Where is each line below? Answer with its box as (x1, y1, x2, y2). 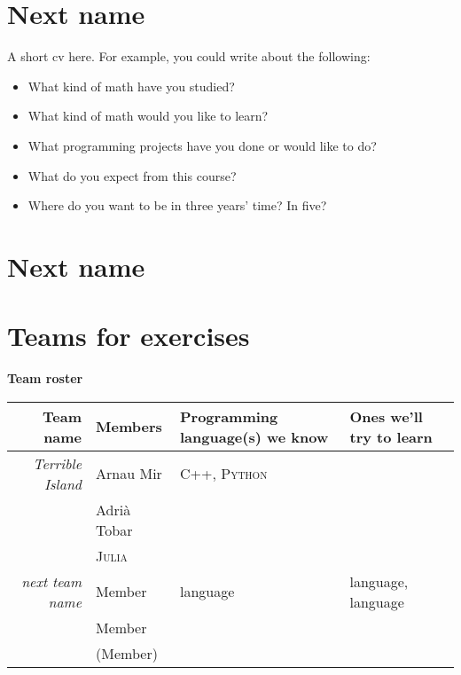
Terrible (33, 452, 82, 474)
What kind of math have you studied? (27, 76, 235, 95)
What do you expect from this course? (27, 166, 237, 184)
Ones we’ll (349, 405, 423, 427)
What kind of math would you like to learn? (27, 106, 269, 125)
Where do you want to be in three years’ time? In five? (27, 196, 327, 215)
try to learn (349, 426, 433, 447)
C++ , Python (180, 463, 268, 484)
